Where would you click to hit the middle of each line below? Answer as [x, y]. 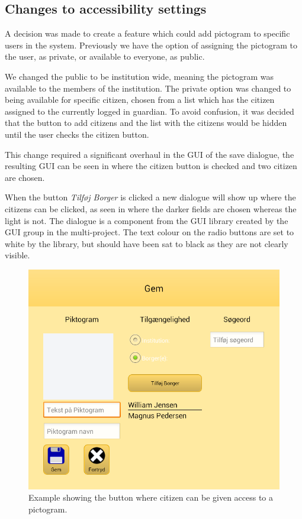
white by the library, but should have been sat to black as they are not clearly [147, 243]
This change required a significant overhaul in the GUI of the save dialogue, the [150, 154]
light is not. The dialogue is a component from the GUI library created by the [147, 220]
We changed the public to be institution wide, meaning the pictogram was [139, 76]
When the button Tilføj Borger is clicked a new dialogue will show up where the [150, 197]
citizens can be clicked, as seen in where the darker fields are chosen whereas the [151, 208]
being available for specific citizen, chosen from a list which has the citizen [140, 100]
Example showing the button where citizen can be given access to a [151, 497]
